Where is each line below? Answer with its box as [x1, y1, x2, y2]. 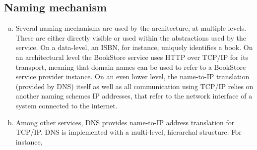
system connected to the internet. [15, 100, 118, 110]
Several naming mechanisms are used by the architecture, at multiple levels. [15, 23, 247, 33]
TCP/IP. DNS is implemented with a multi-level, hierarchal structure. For [15, 127, 242, 137]
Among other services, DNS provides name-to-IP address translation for [15, 117, 235, 127]
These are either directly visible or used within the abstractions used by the [15, 32, 246, 43]
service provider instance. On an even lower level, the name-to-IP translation [15, 71, 250, 82]
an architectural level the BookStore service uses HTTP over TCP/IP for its [15, 51, 249, 62]
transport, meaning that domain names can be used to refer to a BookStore [15, 61, 246, 72]
